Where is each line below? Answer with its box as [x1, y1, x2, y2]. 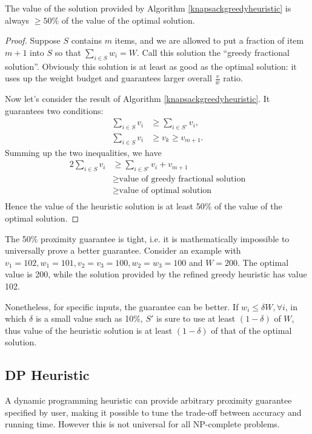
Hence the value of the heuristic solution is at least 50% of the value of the [5, 200, 282, 212]
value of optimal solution [119, 186, 212, 195]
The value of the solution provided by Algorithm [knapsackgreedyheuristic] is [5, 2, 291, 14]
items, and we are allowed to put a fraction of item [115, 34, 304, 47]
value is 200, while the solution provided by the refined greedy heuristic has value [5, 268, 307, 280]
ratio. [223, 72, 243, 84]
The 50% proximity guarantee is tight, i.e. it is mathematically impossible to [5, 232, 290, 245]
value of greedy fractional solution [119, 175, 246, 184]
